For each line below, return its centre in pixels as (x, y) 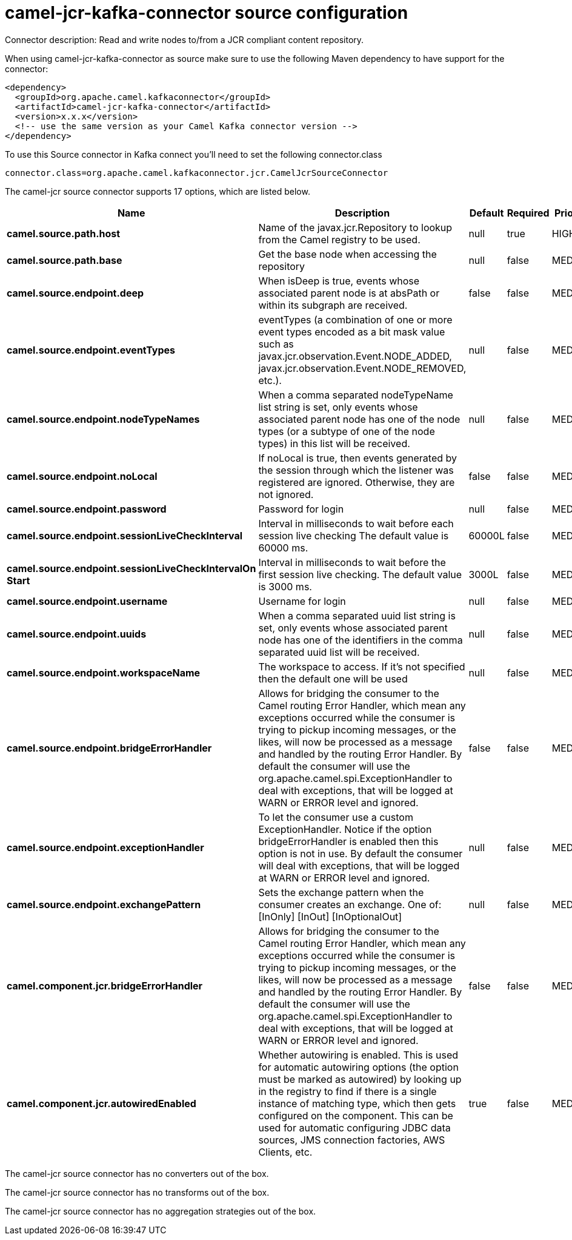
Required (528, 213)
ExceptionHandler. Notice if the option (345, 829)
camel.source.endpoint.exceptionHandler (105, 847)
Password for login (301, 509)
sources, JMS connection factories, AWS (352, 1140)
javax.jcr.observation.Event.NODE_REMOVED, (362, 368)
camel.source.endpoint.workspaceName (104, 672)
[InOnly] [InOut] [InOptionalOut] (330, 916)
